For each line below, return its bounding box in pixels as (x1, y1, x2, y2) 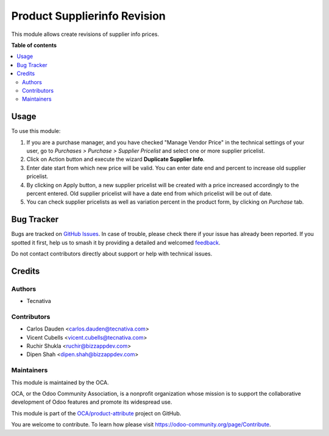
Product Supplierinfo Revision (11, 9, 166, 23)
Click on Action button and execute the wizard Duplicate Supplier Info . (26, 155, 205, 163)
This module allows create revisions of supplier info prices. (11, 30, 160, 38)
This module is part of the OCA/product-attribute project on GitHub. (11, 409, 182, 417)
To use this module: (11, 127, 61, 135)
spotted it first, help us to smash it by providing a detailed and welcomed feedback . (11, 238, 221, 246)
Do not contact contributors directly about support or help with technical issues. (11, 250, 213, 257)
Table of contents (11, 41, 57, 49)
